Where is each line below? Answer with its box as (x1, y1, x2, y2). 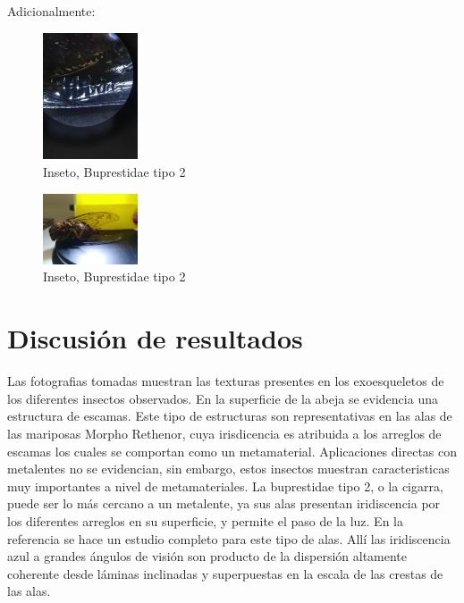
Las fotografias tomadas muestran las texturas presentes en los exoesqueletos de (7, 372, 444, 390)
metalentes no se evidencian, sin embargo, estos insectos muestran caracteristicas (7, 459, 450, 478)
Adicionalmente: (7, 2, 96, 20)
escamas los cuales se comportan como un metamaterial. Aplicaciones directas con (7, 441, 458, 460)
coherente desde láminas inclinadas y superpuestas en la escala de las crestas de (7, 564, 443, 582)
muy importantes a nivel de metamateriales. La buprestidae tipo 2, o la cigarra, (7, 476, 443, 495)
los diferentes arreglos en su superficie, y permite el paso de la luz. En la (7, 511, 403, 530)
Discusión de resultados (7, 320, 303, 356)
